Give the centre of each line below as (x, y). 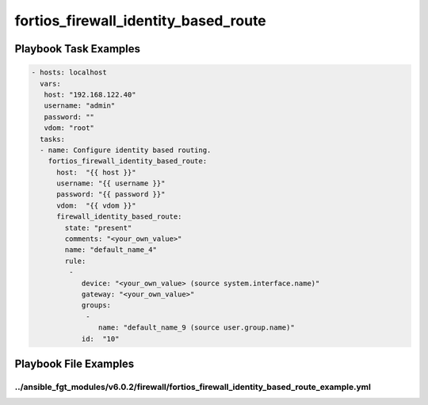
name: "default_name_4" (111, 250)
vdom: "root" (69, 128)
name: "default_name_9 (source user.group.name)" (196, 328)
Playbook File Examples (75, 363)
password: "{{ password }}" (111, 195)
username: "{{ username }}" (111, 183)
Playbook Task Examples (78, 49)
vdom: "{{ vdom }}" (96, 205)
